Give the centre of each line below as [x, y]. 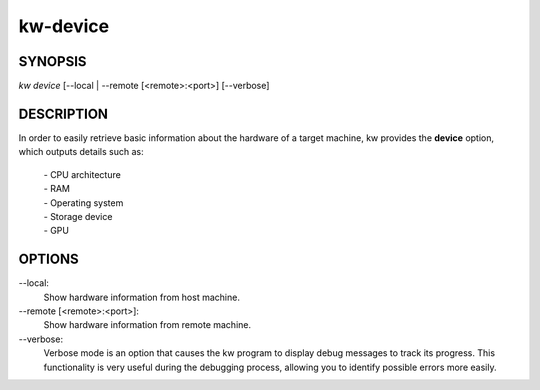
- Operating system [83, 202]
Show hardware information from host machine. [141, 297]
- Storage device [78, 216]
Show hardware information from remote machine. [147, 325]
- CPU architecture [82, 174]
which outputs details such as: [81, 152]
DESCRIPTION [63, 113]
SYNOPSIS [52, 61]
